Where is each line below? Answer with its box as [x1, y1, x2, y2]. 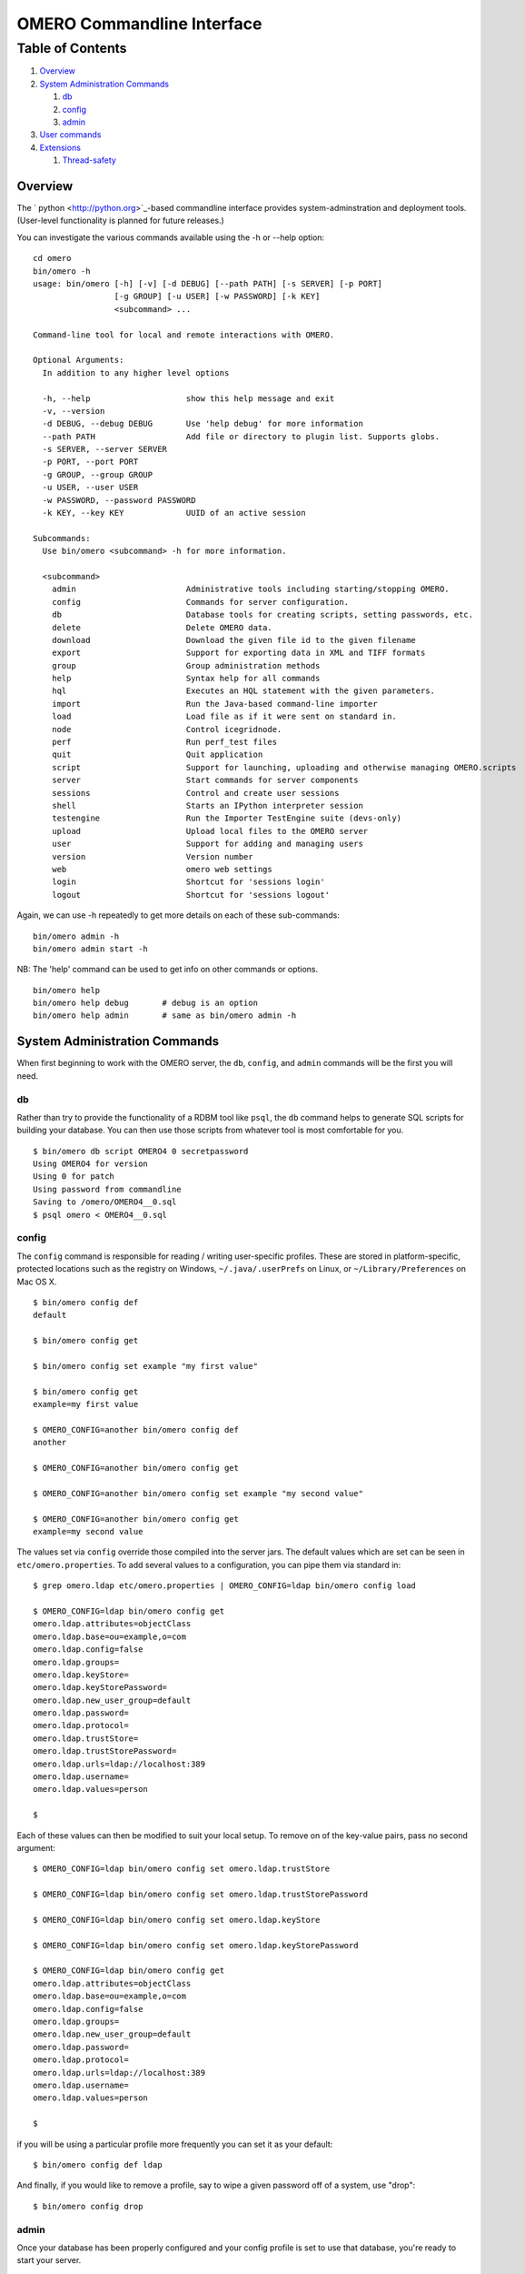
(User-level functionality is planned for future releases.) [16, 215, 224, 226]
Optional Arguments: [33, 355, 124, 366]
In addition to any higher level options [42, 367, 230, 377]
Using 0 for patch [33, 1172, 115, 1182]
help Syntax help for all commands [51, 673, 321, 684]
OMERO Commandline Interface [16, 14, 262, 34]
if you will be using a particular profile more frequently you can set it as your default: [16, 2138, 333, 2149]
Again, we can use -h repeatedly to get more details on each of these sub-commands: [16, 910, 340, 921]
